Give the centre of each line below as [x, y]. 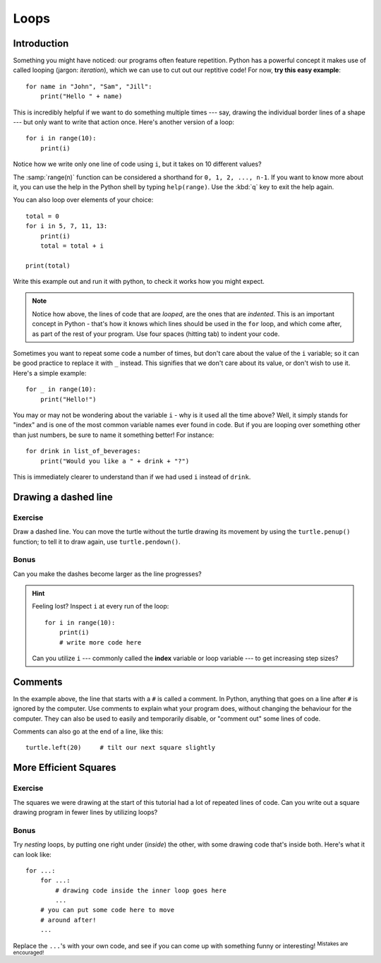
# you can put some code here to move [107, 910]
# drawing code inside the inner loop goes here [141, 890]
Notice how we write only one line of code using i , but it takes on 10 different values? [137, 164]
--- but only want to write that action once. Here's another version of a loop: [124, 122]
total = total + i [72, 246]
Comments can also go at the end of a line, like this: [88, 731]
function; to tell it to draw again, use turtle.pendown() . [97, 542]
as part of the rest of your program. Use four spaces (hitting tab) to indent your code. [156, 334]
